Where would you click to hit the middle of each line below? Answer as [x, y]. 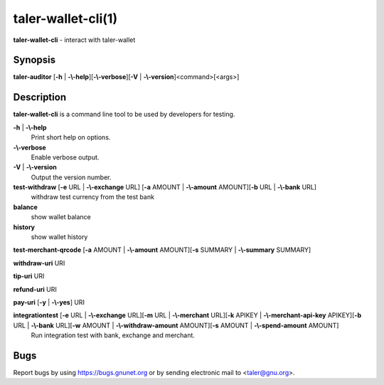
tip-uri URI [29, 276]
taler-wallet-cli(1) [65, 19]
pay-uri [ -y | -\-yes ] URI [49, 302]
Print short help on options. [71, 137]
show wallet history [59, 237]
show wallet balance [61, 217]
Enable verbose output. [65, 157]
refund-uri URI [35, 289]
